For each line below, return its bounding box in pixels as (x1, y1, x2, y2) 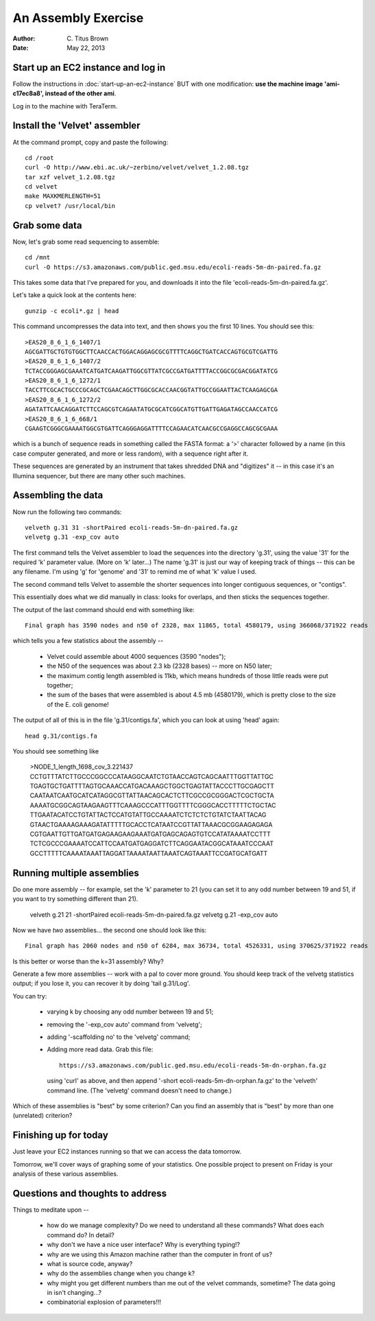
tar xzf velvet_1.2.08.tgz (25, 173, 116, 181)
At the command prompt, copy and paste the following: (12, 138, 169, 146)
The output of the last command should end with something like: (12, 605, 195, 613)
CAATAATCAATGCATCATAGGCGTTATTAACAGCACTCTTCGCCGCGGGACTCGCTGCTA (29, 791, 274, 799)
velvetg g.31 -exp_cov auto (25, 533, 119, 541)
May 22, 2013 (66, 43, 106, 51)
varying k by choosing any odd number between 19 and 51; (47, 1007, 214, 1016)
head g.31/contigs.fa (25, 732, 97, 740)
